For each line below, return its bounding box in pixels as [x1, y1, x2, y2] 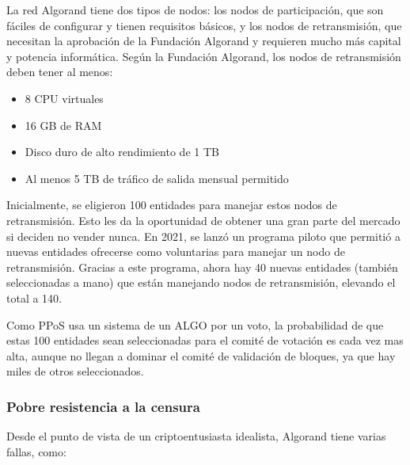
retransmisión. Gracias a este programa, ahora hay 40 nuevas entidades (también [6, 258, 398, 275]
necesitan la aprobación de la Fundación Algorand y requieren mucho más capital [6, 32, 401, 49]
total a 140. [6, 289, 62, 306]
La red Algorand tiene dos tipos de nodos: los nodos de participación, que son [6, 2, 384, 17]
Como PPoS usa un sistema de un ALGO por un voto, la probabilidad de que [6, 316, 384, 333]
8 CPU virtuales [25, 90, 104, 106]
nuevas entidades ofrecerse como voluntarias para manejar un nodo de [6, 243, 345, 260]
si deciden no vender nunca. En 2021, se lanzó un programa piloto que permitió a [6, 227, 401, 244]
